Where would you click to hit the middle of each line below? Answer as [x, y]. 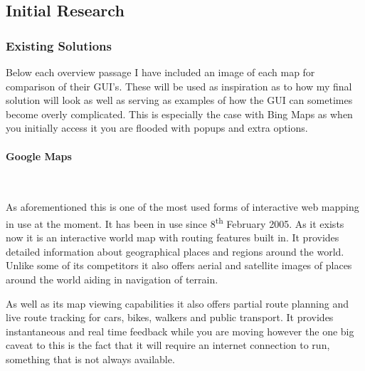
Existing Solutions [59, 45]
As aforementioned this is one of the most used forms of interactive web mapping [182, 207]
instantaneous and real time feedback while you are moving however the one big [180, 331]
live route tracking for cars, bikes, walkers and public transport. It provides [170, 317]
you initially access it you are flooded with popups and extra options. [157, 128]
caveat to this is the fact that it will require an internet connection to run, [168, 345]
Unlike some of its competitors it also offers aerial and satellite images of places [179, 265]
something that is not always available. [90, 359]
